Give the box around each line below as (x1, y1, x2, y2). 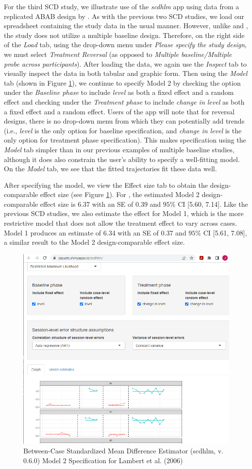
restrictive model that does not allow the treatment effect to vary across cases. (4, 218, 237, 228)
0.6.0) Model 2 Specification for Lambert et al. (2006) (23, 455, 183, 465)
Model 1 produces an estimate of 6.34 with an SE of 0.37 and (4, 227, 186, 237)
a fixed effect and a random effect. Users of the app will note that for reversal (4, 106, 235, 116)
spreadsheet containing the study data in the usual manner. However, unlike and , (4, 20, 248, 31)
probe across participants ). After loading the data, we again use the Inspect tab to (4, 58, 247, 69)
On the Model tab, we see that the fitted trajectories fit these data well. (4, 163, 217, 174)
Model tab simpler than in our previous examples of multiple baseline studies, (4, 144, 235, 154)
